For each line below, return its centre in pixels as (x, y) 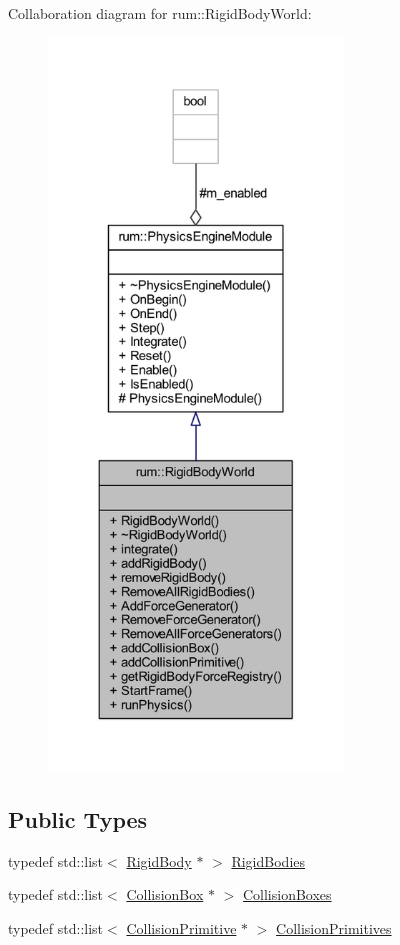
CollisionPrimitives (334, 927)
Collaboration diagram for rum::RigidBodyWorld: (160, 13)
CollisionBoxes (287, 894)
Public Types (78, 818)
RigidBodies (268, 860)
